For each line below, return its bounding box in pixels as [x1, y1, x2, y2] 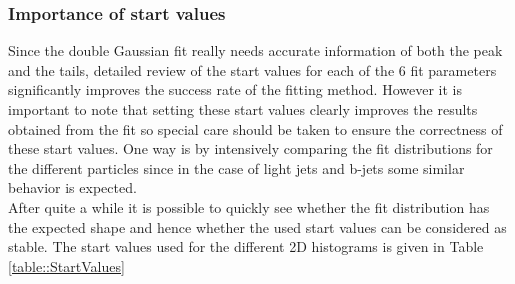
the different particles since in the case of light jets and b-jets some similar [8, 157, 465, 178]
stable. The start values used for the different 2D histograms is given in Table [8, 236, 484, 257]
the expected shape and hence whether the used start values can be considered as [8, 216, 507, 237]
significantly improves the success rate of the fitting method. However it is [8, 79, 462, 100]
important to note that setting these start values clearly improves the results [8, 99, 478, 119]
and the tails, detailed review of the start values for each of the [8, 59, 395, 80]
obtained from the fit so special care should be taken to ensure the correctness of [8, 118, 503, 139]
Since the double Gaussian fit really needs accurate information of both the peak [8, 40, 503, 61]
